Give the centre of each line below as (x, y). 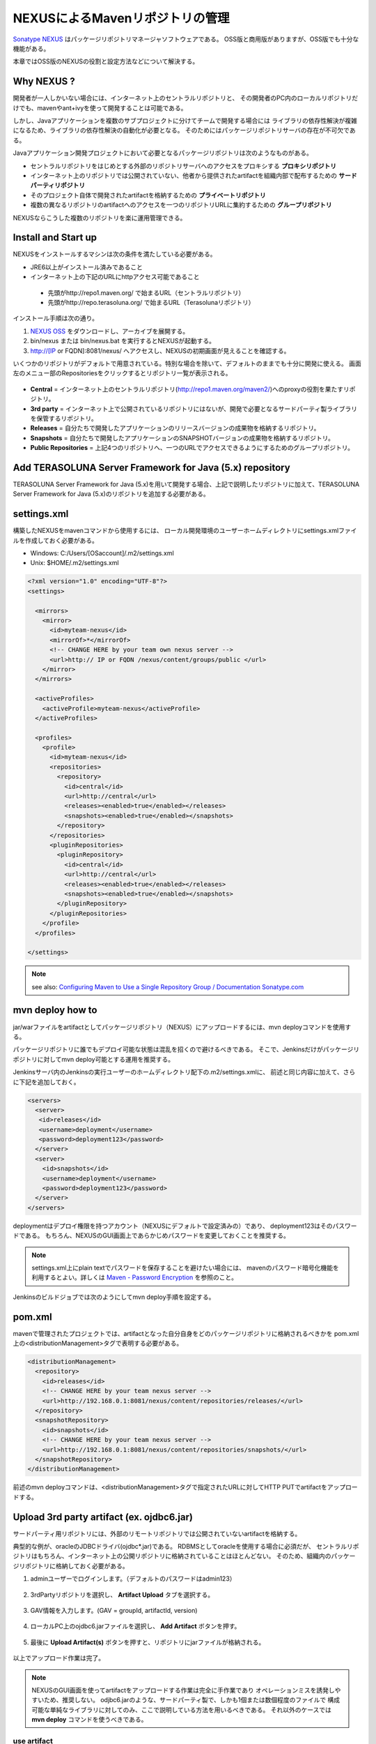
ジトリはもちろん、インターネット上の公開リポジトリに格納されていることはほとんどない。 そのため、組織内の (172, 1556)
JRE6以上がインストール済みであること (86, 267)
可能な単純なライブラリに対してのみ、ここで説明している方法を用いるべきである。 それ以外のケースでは (182, 1710)
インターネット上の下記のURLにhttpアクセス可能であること (115, 277)
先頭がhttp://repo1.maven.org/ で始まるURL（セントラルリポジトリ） (146, 292)
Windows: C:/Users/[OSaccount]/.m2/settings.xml (102, 553)
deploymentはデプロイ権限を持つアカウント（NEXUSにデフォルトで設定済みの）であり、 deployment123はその (173, 1226)
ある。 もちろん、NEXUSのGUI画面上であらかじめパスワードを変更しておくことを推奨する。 (157, 1235)
